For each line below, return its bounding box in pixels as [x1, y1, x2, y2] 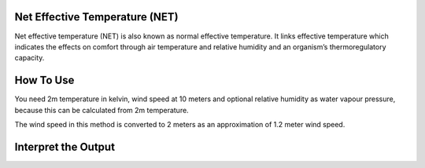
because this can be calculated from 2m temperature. [14, 105, 189, 115]
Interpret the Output [14, 140, 116, 153]
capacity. [14, 53, 45, 63]
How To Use [14, 74, 75, 87]
